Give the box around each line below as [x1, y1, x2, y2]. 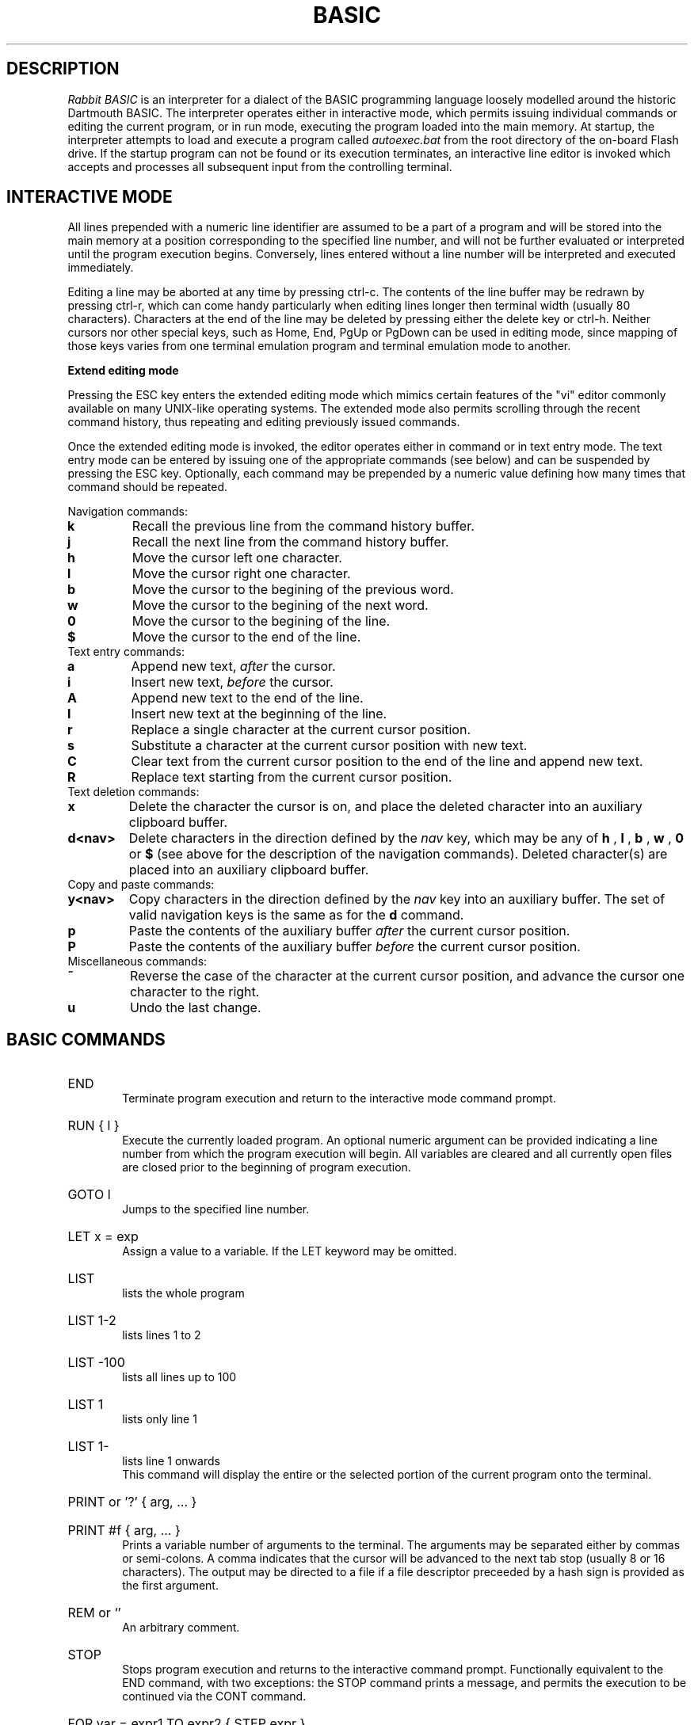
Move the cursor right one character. [132, 565, 351, 582]
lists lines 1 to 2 [122, 1328, 201, 1342]
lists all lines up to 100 [122, 1370, 237, 1384]
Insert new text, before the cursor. [131, 674, 334, 691]
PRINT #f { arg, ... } [67, 1522, 181, 1539]
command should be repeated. [67, 480, 228, 494]
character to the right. [129, 984, 260, 1000]
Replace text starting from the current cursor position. [131, 769, 452, 786]
